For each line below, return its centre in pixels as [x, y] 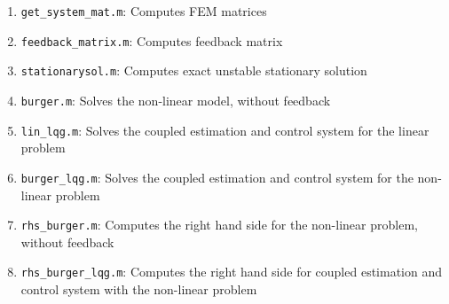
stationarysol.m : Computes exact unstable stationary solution [194, 70]
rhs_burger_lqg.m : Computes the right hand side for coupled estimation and [232, 272]
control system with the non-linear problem [139, 289]
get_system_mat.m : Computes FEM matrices [144, 11]
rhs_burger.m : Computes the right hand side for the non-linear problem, [219, 225]
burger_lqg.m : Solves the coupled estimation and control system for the [217, 177]
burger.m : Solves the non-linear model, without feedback [176, 100]
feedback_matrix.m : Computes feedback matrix [152, 40]
